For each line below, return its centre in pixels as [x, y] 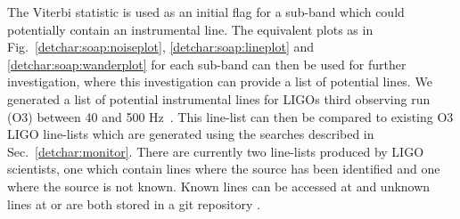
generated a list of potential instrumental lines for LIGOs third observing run [219, 98]
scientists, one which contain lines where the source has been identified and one [224, 169]
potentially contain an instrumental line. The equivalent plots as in [190, 29]
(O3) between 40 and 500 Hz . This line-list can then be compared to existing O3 [230, 116]
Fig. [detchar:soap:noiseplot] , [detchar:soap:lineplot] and [161, 47]
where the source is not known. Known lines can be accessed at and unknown [219, 186]
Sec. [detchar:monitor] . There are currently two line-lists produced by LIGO [216, 151]
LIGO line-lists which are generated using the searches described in [191, 134]
